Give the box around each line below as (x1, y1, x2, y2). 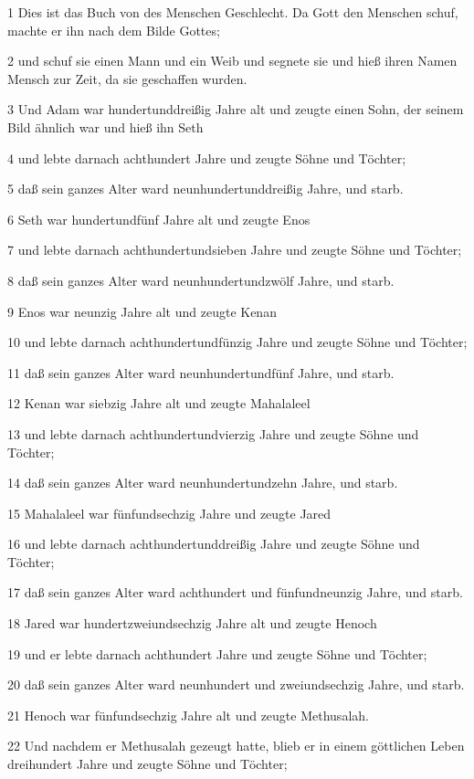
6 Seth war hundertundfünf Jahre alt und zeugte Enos (7, 209, 311, 228)
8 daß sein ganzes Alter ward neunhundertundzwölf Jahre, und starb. (7, 270, 395, 289)
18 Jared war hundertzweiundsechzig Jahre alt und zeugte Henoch (7, 614, 377, 633)
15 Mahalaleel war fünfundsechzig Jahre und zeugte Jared (7, 503, 332, 522)
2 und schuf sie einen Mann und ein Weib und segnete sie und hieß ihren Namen (7, 51, 458, 70)
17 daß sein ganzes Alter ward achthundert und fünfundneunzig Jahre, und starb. (7, 583, 463, 602)
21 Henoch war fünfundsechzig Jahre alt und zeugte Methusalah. (7, 705, 369, 724)
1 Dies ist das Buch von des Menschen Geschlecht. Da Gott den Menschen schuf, (7, 3, 458, 21)
